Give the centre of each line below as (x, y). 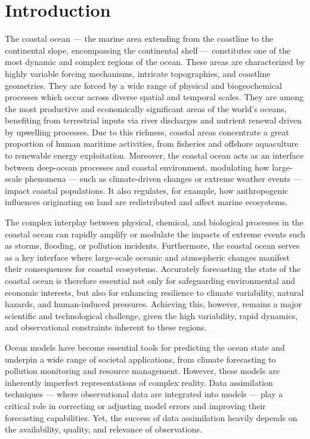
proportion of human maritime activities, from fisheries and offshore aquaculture (152, 143)
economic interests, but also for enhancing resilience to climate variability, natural (154, 292)
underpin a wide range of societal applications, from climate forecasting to (140, 359)
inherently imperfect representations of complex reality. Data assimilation (139, 382)
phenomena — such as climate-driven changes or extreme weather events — (163, 179)
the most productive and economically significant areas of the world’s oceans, (146, 108)
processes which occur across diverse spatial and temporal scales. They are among (154, 97)
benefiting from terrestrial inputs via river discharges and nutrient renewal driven (154, 120)
